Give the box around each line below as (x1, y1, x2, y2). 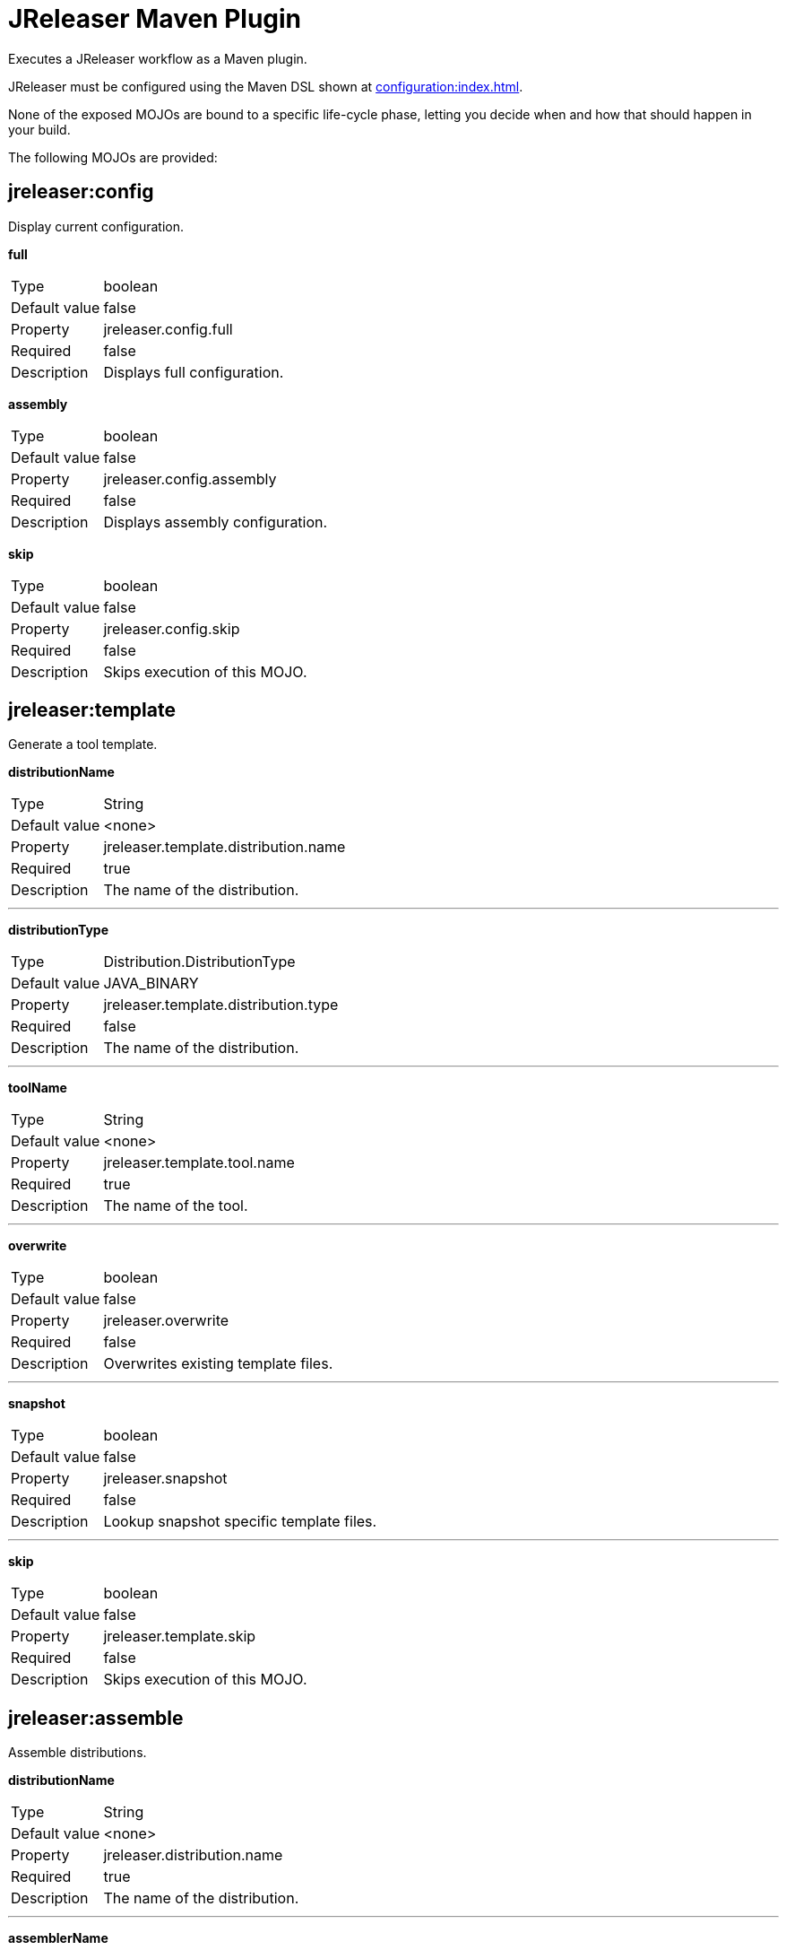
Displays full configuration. (103, 362, 284, 381)
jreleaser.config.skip (103, 619, 240, 638)
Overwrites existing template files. (103, 1354, 333, 1373)
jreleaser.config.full (103, 319, 233, 338)
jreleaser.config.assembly (103, 469, 277, 488)
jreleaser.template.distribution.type (103, 996, 339, 1014)
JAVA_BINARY (103, 974, 199, 993)
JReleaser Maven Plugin (8, 4, 302, 34)
